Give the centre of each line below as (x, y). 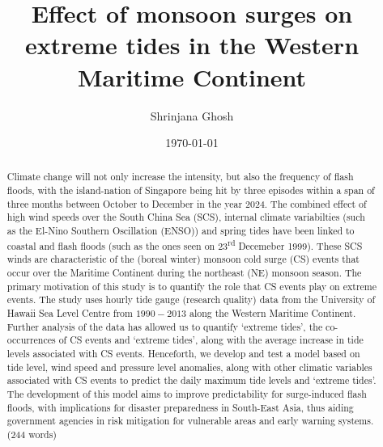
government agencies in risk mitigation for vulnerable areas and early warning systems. (190, 421)
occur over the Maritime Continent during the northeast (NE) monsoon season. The (184, 273)
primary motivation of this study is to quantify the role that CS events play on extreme (192, 286)
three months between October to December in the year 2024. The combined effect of (187, 203)
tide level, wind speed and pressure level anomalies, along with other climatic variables (189, 367)
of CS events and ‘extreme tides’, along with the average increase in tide (211, 340)
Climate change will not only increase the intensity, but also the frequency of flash (180, 177)
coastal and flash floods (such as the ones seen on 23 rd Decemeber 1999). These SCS (185, 244)
